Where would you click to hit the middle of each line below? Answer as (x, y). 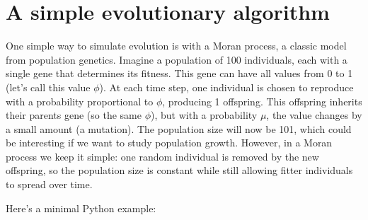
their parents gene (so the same (74, 115)
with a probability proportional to (80, 101)
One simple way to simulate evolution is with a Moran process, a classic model (176, 46)
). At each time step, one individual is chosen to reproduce (226, 87)
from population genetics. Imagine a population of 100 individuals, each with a (177, 59)
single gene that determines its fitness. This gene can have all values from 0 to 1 (179, 73)
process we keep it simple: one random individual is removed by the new (162, 156)
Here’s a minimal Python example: (81, 208)
